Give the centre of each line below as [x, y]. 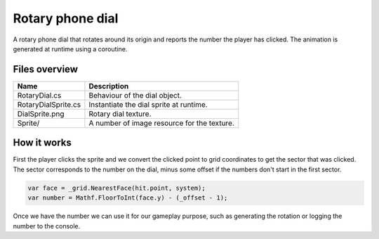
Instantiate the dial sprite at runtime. [148, 104]
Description [109, 86]
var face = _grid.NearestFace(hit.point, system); [117, 188]
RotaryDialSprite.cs [49, 104]
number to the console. [47, 226]
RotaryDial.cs [39, 95]
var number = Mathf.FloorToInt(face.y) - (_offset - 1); [128, 198]
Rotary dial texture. [120, 114]
